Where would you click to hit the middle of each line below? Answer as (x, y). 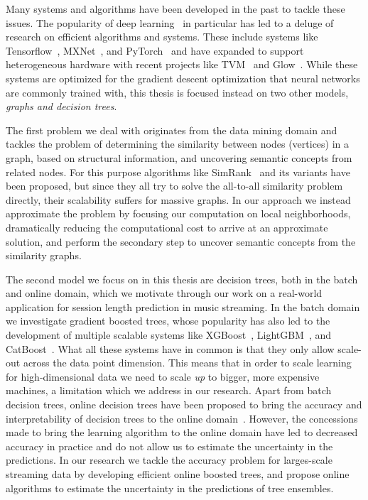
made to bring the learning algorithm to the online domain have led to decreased (182, 432)
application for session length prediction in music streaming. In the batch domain (183, 306)
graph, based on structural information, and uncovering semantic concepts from (179, 157)
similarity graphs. (44, 255)
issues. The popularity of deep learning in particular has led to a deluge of (170, 22)
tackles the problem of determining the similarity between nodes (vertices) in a (178, 144)
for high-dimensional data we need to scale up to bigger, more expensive (163, 376)
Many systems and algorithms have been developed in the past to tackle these (175, 9)
